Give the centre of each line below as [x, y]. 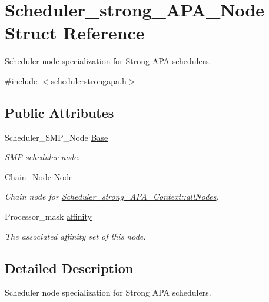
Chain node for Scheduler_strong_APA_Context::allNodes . [112, 196]
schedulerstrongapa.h [89, 80]
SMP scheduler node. [42, 157]
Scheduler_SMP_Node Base [57, 137]
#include [21, 80]
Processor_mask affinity [48, 216]
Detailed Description [69, 268]
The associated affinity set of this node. [75, 236]
